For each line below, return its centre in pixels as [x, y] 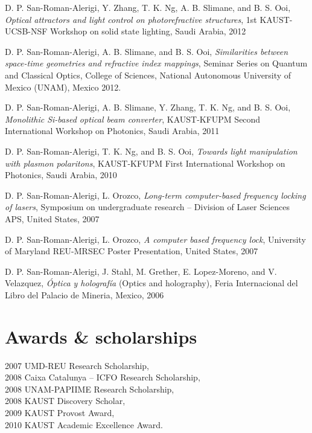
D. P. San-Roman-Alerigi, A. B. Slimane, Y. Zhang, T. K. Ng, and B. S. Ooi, [148, 107]
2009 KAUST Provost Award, [60, 412]
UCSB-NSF [26, 31]
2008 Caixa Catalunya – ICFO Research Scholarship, [103, 377]
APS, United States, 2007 [52, 218]
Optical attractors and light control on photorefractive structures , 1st [131, 19]
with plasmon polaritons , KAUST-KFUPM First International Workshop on [145, 163]
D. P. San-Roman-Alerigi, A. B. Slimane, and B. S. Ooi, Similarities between [147, 51]
